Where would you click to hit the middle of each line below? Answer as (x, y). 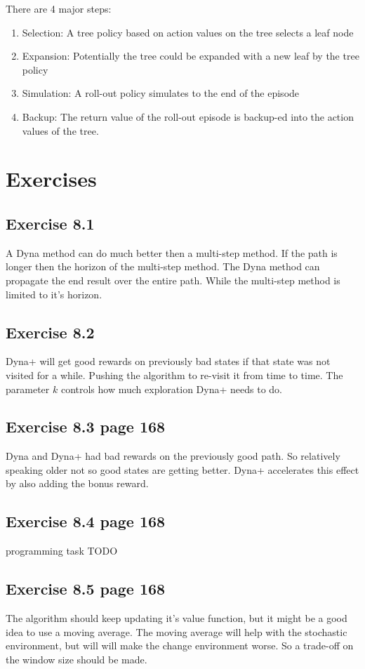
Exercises (51, 179)
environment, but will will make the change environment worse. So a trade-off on (180, 645)
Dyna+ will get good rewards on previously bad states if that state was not (168, 361)
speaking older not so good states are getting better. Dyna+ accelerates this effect (182, 469)
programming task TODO (62, 551)
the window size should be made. (77, 659)
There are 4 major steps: (59, 8)
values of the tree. (60, 130)
